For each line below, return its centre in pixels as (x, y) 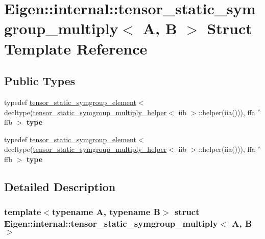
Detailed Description (60, 186)
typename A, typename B (106, 212)
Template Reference (76, 48)
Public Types (40, 81)
